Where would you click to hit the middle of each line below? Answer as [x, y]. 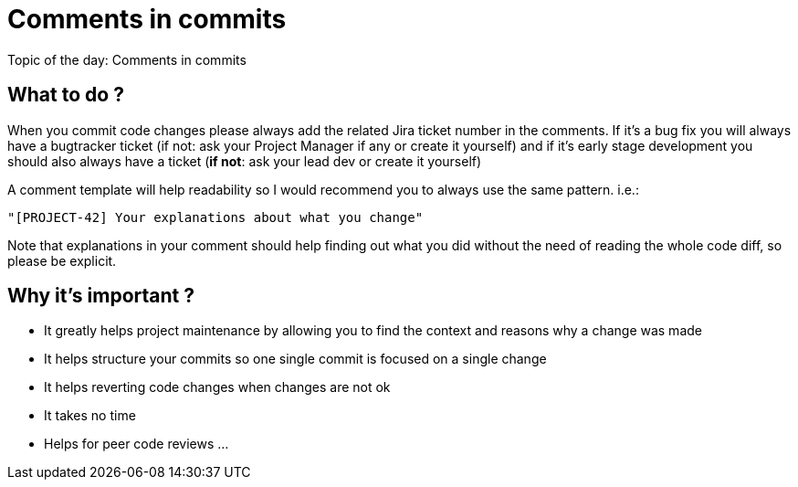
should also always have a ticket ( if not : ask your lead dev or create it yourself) [245, 161]
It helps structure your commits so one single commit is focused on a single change [295, 359]
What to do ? [66, 95]
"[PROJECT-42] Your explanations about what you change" [215, 217]
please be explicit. [62, 260]
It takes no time [90, 416]
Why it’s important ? [101, 296]
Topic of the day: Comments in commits [127, 59]
